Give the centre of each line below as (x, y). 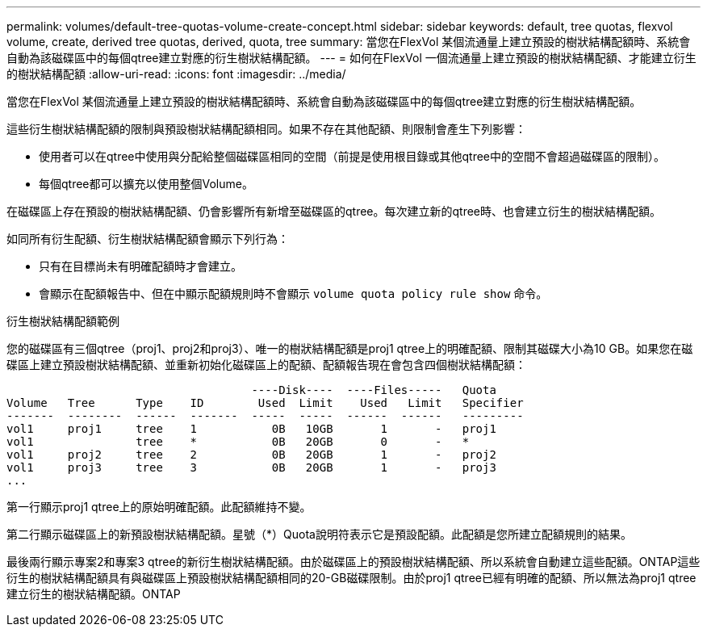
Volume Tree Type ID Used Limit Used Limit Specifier (265, 403)
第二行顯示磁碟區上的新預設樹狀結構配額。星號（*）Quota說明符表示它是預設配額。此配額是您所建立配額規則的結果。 (319, 534)
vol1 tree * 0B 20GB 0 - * (238, 442)
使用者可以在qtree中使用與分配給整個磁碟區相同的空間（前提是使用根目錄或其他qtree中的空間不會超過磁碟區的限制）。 (352, 156)
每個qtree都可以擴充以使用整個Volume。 (146, 184)
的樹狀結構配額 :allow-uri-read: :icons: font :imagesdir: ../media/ (176, 74)
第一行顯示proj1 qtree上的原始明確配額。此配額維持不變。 (159, 507)
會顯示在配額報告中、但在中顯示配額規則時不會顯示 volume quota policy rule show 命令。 (293, 293)
